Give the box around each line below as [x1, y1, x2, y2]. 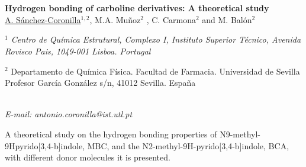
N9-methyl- [220, 127, 261, 140]
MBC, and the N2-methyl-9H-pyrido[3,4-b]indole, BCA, [87, 139, 289, 152]
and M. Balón [202, 13, 252, 25]
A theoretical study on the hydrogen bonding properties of [5, 127, 217, 140]
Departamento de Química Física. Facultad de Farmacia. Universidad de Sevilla [11, 65, 300, 77]
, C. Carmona [146, 13, 196, 25]
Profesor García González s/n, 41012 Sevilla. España [5, 76, 196, 89]
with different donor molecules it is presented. [5, 151, 170, 163]
